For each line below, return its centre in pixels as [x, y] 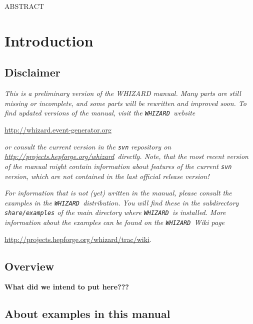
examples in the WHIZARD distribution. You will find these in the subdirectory [122, 202]
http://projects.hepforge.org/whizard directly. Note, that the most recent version [126, 156]
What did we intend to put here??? [67, 287]
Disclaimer [32, 72]
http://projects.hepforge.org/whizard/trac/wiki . [78, 239]
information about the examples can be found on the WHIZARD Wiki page [115, 222]
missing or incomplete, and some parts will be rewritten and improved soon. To [125, 103]
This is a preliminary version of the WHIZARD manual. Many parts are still [123, 93]
